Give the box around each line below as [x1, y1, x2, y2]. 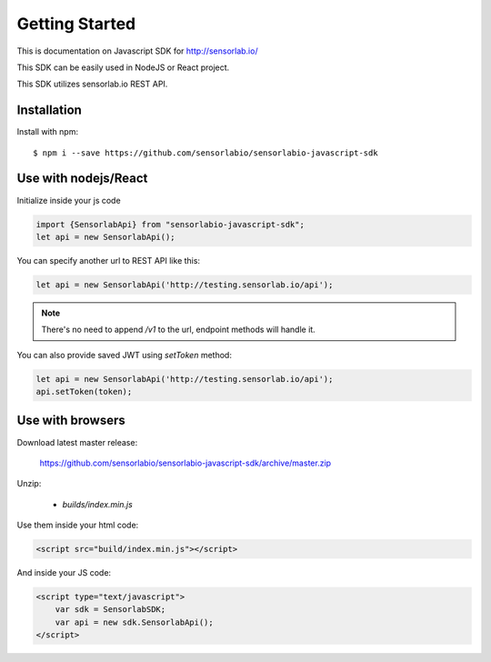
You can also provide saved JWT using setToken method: [16, 349, 232, 360]
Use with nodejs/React [16, 171, 148, 186]
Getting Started [16, 14, 136, 34]
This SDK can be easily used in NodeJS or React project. [16, 62, 230, 73]
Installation [16, 103, 82, 118]
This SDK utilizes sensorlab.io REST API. [16, 78, 168, 90]
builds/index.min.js [62, 498, 134, 509]
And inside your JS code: [16, 567, 112, 578]
